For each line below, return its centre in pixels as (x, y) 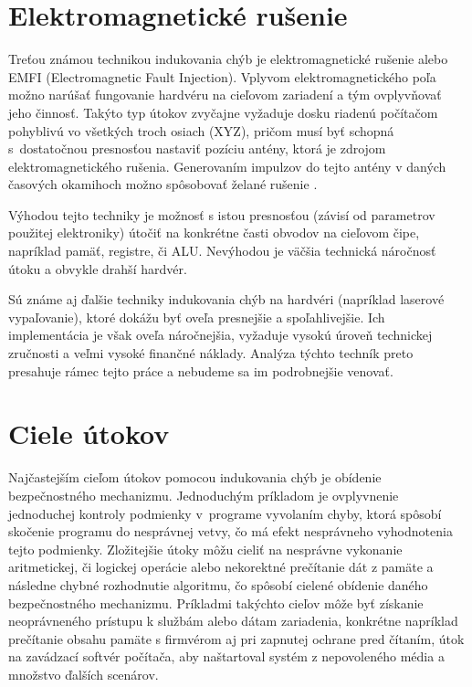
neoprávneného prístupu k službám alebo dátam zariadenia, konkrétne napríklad (233, 621)
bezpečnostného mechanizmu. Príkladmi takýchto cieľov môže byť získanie (216, 602)
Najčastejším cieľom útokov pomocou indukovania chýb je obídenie (195, 477)
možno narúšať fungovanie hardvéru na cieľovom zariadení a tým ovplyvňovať (225, 95)
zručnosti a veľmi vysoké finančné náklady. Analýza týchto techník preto (211, 353)
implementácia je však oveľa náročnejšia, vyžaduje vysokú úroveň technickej (220, 335)
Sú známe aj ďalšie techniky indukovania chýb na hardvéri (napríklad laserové (226, 299)
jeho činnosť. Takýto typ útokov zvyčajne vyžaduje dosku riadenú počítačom (223, 112)
